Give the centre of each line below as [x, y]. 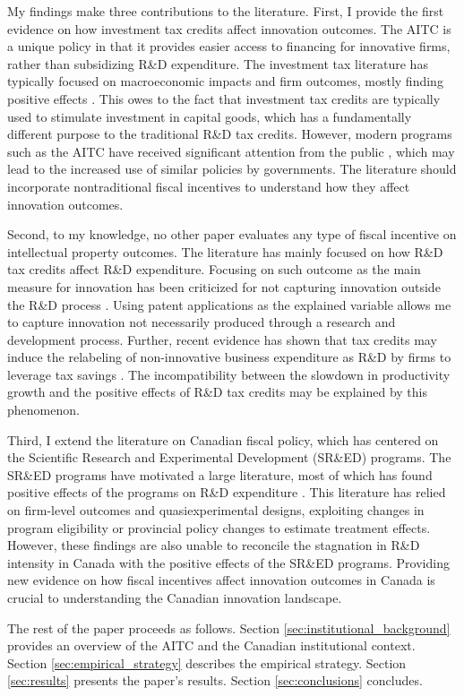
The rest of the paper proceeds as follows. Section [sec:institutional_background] [229, 627]
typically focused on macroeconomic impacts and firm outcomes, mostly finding [225, 81]
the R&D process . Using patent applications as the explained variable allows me [229, 304]
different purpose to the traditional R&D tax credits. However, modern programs [230, 134]
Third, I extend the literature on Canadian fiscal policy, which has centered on [223, 439]
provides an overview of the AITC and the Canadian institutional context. [211, 645]
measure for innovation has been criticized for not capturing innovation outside [224, 286]
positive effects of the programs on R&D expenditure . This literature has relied [227, 492]
